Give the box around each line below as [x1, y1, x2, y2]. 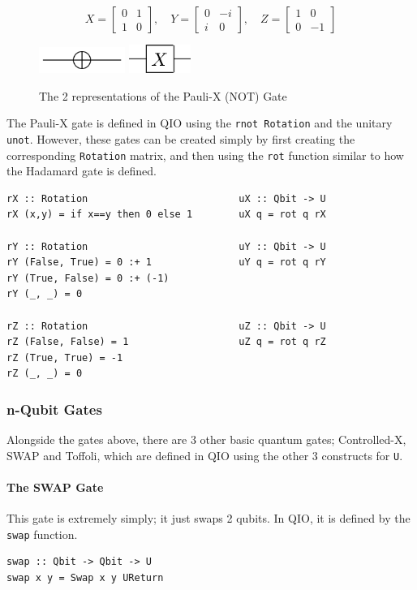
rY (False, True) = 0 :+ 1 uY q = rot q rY [6, 256, 326, 269]
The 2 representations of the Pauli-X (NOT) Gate [39, 87, 287, 104]
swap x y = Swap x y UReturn [6, 572, 164, 584]
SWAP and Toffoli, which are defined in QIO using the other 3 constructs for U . [6, 446, 403, 463]
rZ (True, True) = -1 [6, 351, 123, 364]
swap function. [6, 525, 78, 542]
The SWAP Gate [6, 479, 104, 496]
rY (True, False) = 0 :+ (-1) [6, 272, 170, 284]
